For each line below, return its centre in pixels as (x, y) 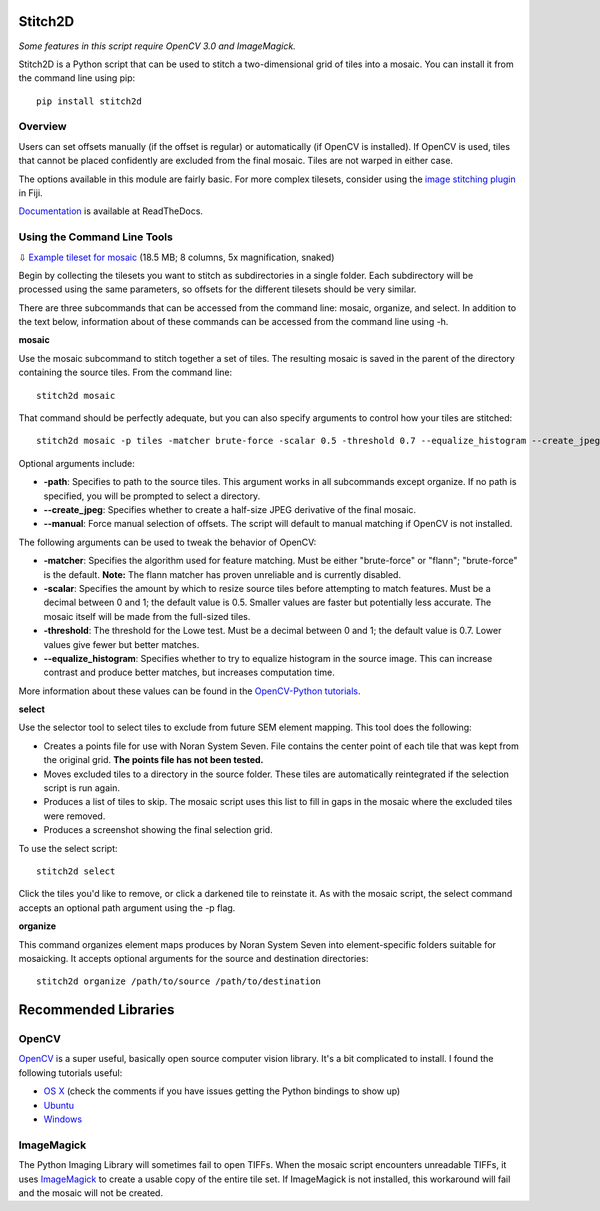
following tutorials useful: (70, 1072)
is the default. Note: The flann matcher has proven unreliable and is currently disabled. (222, 574)
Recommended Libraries (96, 1010)
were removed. (74, 816)
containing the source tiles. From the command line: (125, 372)
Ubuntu (59, 1105)
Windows (63, 1119)
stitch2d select (76, 871)
